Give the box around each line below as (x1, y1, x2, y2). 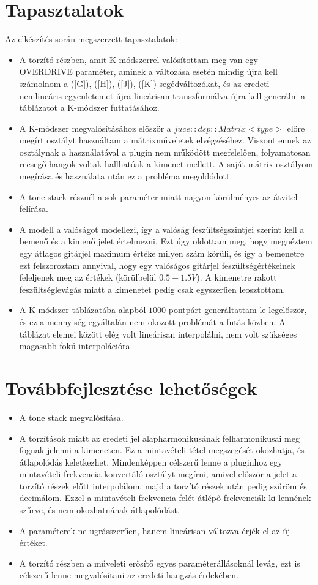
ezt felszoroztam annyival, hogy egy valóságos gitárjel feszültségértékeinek (19, 259, 295, 271)
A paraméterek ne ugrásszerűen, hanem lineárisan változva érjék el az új (19, 524, 290, 537)
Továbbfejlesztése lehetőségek (5, 375, 257, 400)
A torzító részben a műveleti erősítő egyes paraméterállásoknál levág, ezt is (19, 556, 300, 569)
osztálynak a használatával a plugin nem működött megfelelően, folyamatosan (19, 145, 311, 158)
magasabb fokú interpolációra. (19, 339, 133, 352)
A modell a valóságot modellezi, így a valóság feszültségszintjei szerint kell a (19, 222, 305, 235)
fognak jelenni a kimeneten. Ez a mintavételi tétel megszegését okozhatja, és (19, 443, 305, 456)
